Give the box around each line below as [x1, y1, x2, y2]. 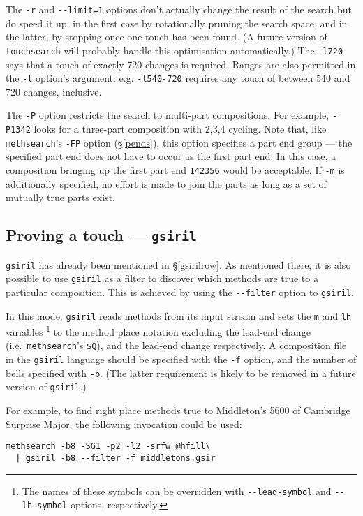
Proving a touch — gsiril [6, 224, 197, 246]
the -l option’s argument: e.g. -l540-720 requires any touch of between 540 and [6, 71, 350, 85]
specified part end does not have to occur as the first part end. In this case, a [6, 149, 336, 163]
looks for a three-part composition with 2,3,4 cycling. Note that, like [34, 121, 327, 135]
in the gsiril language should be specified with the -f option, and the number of [6, 352, 357, 367]
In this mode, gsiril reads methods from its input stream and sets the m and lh [6, 308, 352, 323]
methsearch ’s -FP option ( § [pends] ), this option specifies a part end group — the [6, 135, 353, 149]
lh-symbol [22, 501, 68, 511]
